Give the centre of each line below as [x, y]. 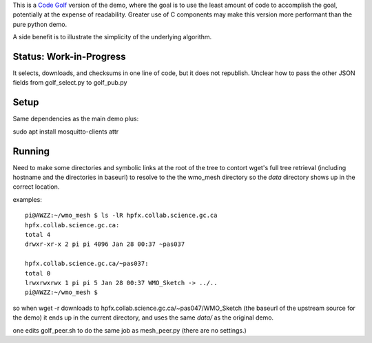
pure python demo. [40, 24]
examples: [28, 199]
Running [31, 151]
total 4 [38, 235]
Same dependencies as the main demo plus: [76, 119]
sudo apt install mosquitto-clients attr [66, 132]
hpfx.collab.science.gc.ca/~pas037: [87, 264]
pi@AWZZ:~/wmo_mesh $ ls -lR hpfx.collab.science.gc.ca [121, 216]
